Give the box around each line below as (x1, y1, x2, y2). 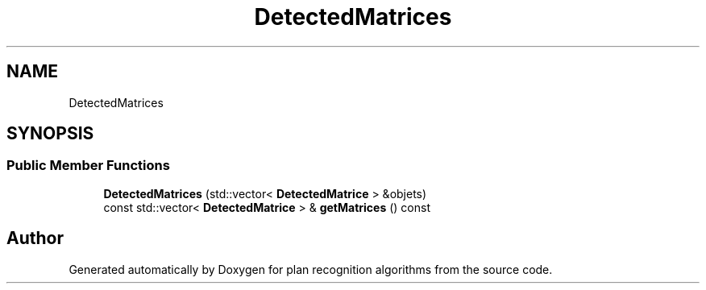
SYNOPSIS (6, 123, 94, 144)
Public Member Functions (6, 157, 170, 174)
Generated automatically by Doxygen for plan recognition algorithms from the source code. (69, 262, 553, 276)
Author (6, 228, 64, 249)
